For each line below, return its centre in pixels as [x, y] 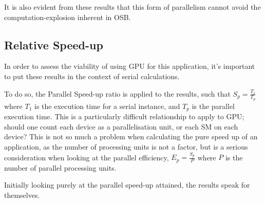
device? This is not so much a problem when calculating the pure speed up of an [131, 136]
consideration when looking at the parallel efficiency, [87, 157]
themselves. [22, 195]
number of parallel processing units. [60, 167]
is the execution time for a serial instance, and [107, 106]
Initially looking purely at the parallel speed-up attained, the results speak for [127, 185]
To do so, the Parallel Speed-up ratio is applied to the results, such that [117, 93]
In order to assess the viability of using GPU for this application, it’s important [130, 66]
